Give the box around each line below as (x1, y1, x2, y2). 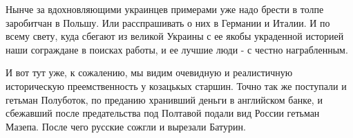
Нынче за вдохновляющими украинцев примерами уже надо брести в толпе (6, 2, 324, 16)
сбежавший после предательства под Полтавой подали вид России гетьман (6, 106, 320, 120)
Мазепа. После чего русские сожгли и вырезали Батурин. (6, 119, 246, 133)
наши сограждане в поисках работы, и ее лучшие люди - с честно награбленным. (6, 42, 348, 56)
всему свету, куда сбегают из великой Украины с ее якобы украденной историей (6, 29, 344, 43)
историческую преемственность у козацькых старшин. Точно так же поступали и (6, 78, 347, 93)
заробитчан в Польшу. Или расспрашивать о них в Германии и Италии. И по (6, 15, 330, 30)
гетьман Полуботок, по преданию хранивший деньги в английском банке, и (6, 92, 323, 106)
